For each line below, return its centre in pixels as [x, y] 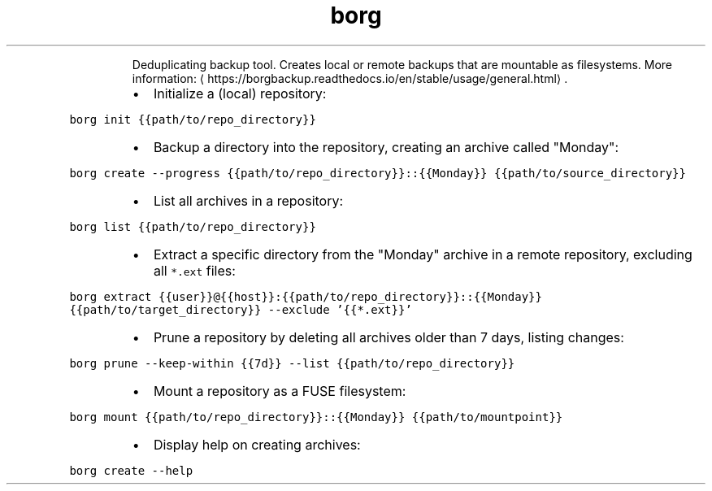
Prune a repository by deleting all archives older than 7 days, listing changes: [389, 337]
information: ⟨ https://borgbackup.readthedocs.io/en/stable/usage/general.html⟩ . [350, 78]
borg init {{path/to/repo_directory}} [193, 119]
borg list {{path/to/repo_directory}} [193, 226]
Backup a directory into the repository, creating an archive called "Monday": [386, 147]
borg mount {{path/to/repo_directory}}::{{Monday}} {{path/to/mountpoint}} [316, 417]
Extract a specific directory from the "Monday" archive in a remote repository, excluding [423, 254]
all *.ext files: [194, 270]
